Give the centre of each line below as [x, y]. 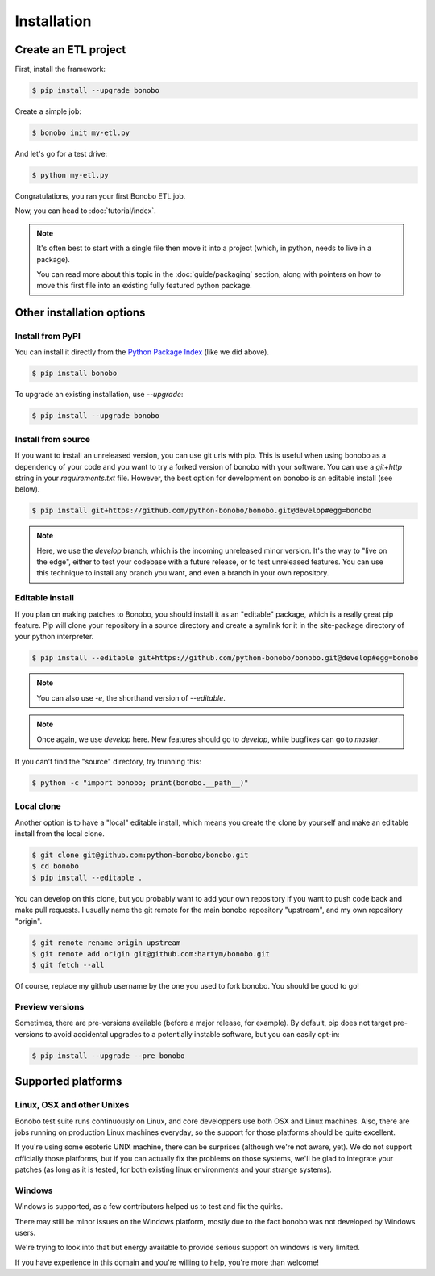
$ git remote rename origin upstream [106, 943]
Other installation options [80, 313]
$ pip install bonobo [75, 374]
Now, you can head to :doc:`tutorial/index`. [85, 211]
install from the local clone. [60, 834]
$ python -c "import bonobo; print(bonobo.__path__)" [140, 782]
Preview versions [50, 1007]
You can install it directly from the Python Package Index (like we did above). [142, 352]
